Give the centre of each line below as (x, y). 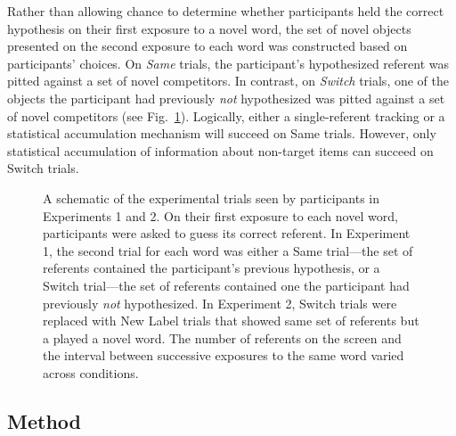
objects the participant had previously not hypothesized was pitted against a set (226, 98)
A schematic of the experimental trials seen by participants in (212, 197)
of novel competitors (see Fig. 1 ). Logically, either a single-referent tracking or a (226, 115)
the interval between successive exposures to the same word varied (224, 355)
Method (44, 420)
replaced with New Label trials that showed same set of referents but (231, 321)
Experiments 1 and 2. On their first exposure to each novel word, (220, 215)
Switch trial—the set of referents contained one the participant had (226, 285)
